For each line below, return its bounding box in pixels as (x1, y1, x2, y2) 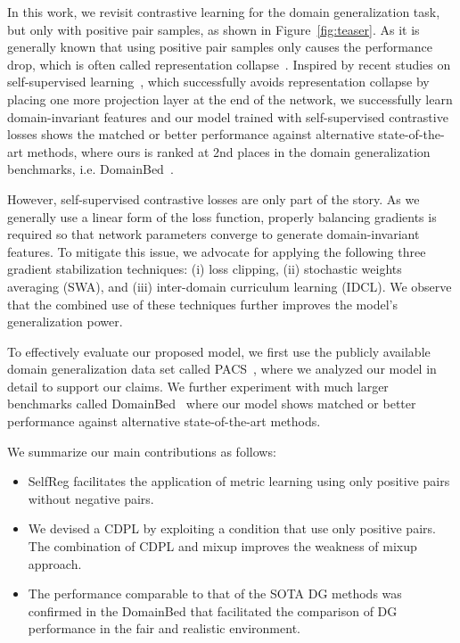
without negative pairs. (28, 489, 154, 507)
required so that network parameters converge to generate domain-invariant (7, 225, 420, 243)
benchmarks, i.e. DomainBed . (7, 160, 174, 178)
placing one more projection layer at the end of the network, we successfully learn (7, 89, 453, 108)
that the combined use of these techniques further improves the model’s (7, 294, 398, 313)
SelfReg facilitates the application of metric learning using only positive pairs (28, 472, 450, 490)
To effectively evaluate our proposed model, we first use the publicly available (7, 342, 431, 360)
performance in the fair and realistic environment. (28, 619, 300, 638)
